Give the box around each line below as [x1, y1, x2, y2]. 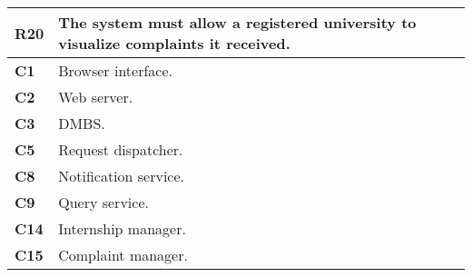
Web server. [58, 86, 133, 107]
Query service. [58, 192, 149, 213]
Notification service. [58, 165, 185, 186]
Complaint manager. [58, 244, 188, 265]
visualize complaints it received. [58, 33, 290, 54]
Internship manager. [58, 218, 186, 239]
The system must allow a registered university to [58, 12, 417, 33]
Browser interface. [58, 60, 172, 81]
